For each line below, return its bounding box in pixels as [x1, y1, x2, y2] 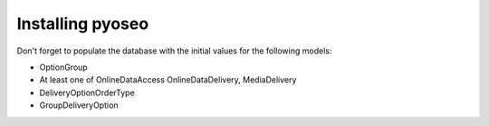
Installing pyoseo [16, 14, 149, 34]
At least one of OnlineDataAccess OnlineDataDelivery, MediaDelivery [39, 74, 297, 85]
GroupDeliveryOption [39, 100, 119, 111]
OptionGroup [39, 62, 88, 73]
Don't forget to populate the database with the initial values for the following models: [16, 45, 332, 56]
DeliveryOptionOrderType [39, 87, 135, 98]
